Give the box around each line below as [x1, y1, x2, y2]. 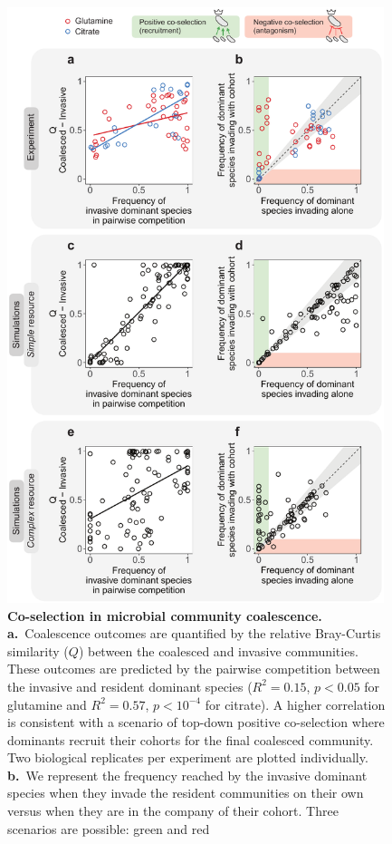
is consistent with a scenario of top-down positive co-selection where [7, 713, 385, 732]
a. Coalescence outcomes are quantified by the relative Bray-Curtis [7, 624, 381, 643]
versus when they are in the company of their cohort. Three [7, 801, 339, 820]
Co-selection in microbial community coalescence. [7, 606, 322, 625]
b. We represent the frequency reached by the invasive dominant [7, 765, 368, 784]
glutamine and [7, 694, 87, 713]
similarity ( [7, 641, 69, 660]
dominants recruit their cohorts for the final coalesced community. [7, 730, 374, 749]
